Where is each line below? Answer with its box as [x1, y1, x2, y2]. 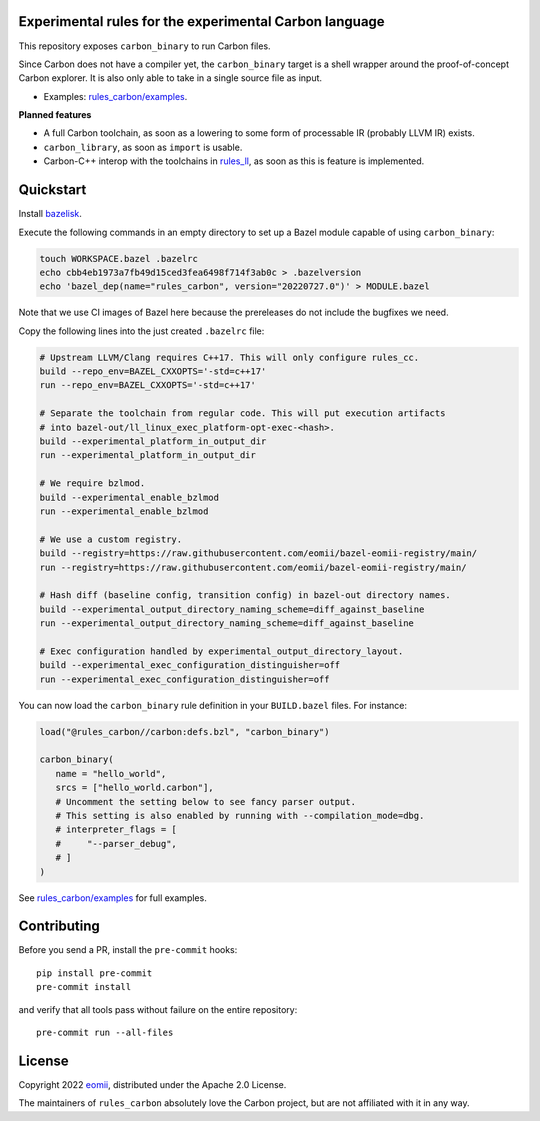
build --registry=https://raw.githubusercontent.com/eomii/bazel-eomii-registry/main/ [39, 548, 478, 559]
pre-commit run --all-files [36, 1026, 174, 1038]
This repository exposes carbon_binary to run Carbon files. [18, 40, 271, 52]
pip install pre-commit [36, 967, 153, 979]
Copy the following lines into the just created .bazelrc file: [18, 325, 265, 337]
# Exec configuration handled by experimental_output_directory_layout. [39, 645, 404, 657]
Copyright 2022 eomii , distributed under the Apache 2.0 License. [18, 1078, 287, 1090]
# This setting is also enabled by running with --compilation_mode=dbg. [55, 810, 425, 821]
